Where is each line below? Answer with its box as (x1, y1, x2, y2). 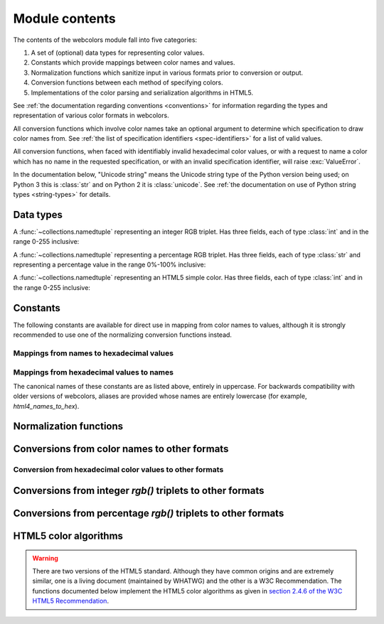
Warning (32, 554, 58, 562)
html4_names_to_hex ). (13, 402, 80, 410)
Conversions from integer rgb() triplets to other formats (13, 485, 265, 497)
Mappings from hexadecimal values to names (13, 367, 174, 377)
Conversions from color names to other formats (13, 443, 229, 455)
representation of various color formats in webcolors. (13, 111, 170, 120)
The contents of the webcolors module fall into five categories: (13, 36, 198, 44)
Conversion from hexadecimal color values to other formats (13, 465, 224, 475)
